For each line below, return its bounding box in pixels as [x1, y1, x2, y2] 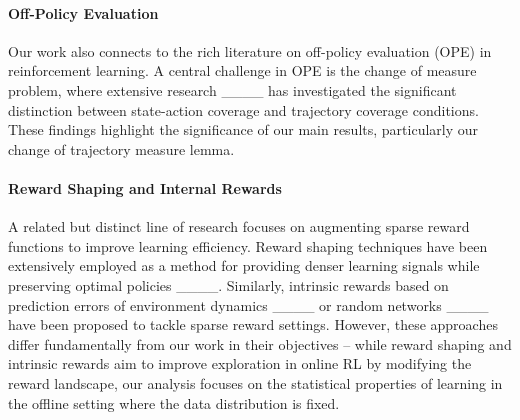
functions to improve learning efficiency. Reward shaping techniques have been [8, 235, 488, 256]
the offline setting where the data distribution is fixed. [8, 392, 340, 413]
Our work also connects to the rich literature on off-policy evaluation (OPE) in [8, 40, 492, 61]
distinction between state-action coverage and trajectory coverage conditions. [8, 99, 479, 120]
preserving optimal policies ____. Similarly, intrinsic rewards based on [8, 274, 449, 295]
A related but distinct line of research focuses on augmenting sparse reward [8, 216, 470, 237]
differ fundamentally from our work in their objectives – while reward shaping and [8, 333, 512, 354]
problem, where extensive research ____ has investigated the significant [8, 79, 457, 100]
